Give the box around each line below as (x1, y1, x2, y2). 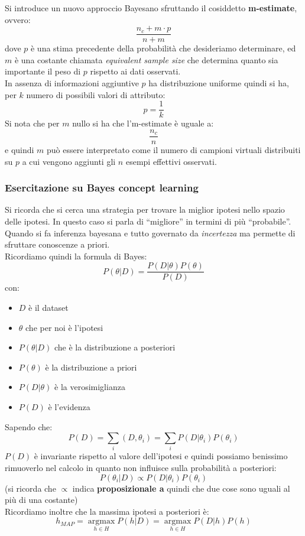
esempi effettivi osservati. (125, 155, 217, 167)
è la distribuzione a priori (45, 360, 137, 373)
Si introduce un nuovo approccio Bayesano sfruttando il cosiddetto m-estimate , (5, 2, 297, 14)
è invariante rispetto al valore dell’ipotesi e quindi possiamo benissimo (34, 450, 288, 462)
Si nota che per (5, 117, 60, 129)
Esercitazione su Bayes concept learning (5, 180, 199, 195)
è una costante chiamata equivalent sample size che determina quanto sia (14, 53, 278, 66)
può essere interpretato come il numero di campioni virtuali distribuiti (47, 143, 301, 155)
